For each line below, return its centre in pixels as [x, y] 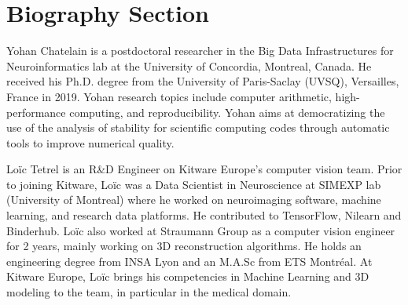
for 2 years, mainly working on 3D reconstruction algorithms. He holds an [184, 246]
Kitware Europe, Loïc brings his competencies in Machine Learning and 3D [188, 276]
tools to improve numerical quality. [90, 142]
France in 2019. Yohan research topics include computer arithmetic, [169, 96]
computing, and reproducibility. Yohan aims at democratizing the [227, 112]
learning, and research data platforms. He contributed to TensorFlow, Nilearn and [204, 215]
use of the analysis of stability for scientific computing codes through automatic [198, 127]
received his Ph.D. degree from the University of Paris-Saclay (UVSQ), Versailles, [203, 81]
